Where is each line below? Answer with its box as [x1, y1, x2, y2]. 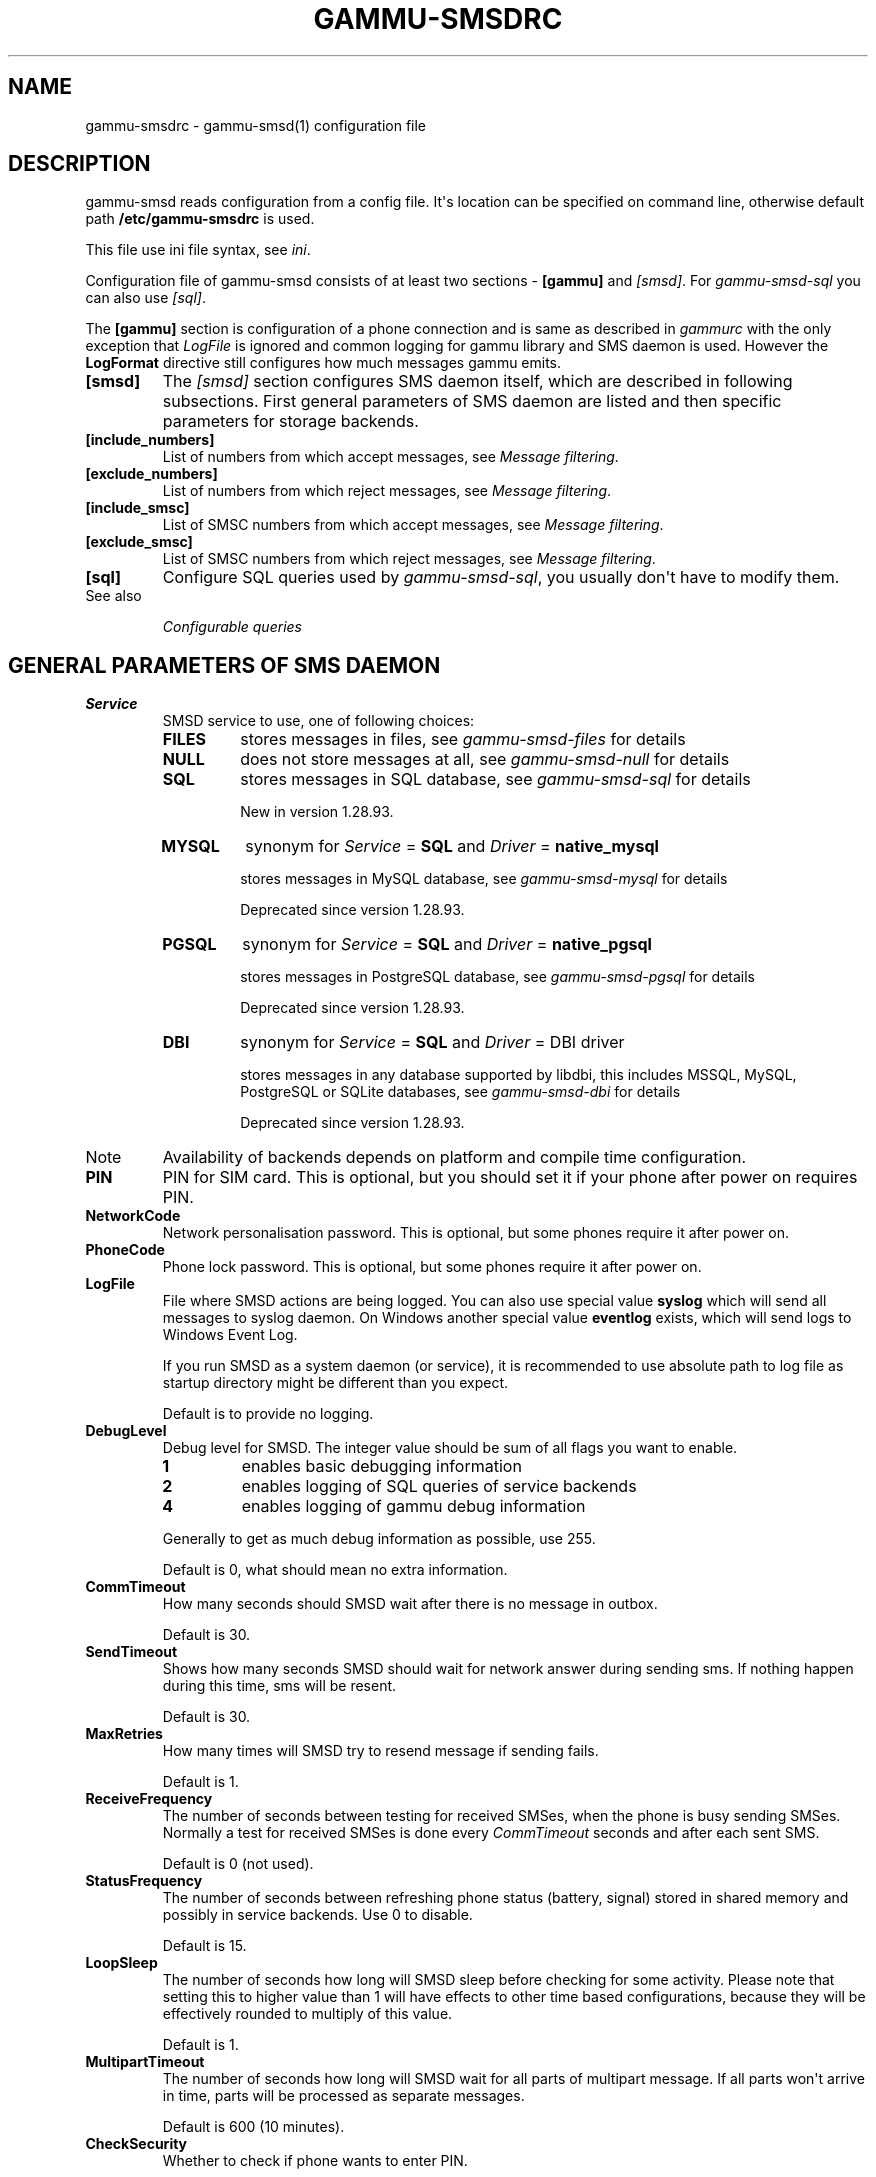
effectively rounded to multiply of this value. [162, 2005, 453, 2023]
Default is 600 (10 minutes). [162, 2118, 345, 2136]
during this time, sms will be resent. [162, 1677, 397, 1695]
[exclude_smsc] [85, 533, 193, 551]
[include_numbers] [85, 431, 215, 449]
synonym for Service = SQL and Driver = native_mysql [245, 836, 659, 857]
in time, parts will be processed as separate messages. [162, 2087, 525, 2105]
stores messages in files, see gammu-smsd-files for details [240, 729, 686, 750]
